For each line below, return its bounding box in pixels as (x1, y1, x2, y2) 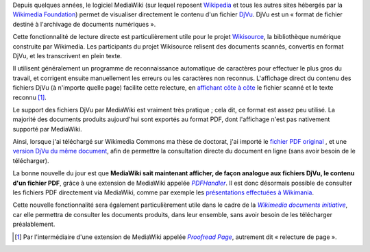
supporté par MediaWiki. (12, 125, 82, 133)
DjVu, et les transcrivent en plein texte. (12, 51, 123, 60)
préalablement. (12, 220, 56, 229)
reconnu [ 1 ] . (12, 93, 47, 101)
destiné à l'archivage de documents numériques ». (12, 20, 156, 28)
